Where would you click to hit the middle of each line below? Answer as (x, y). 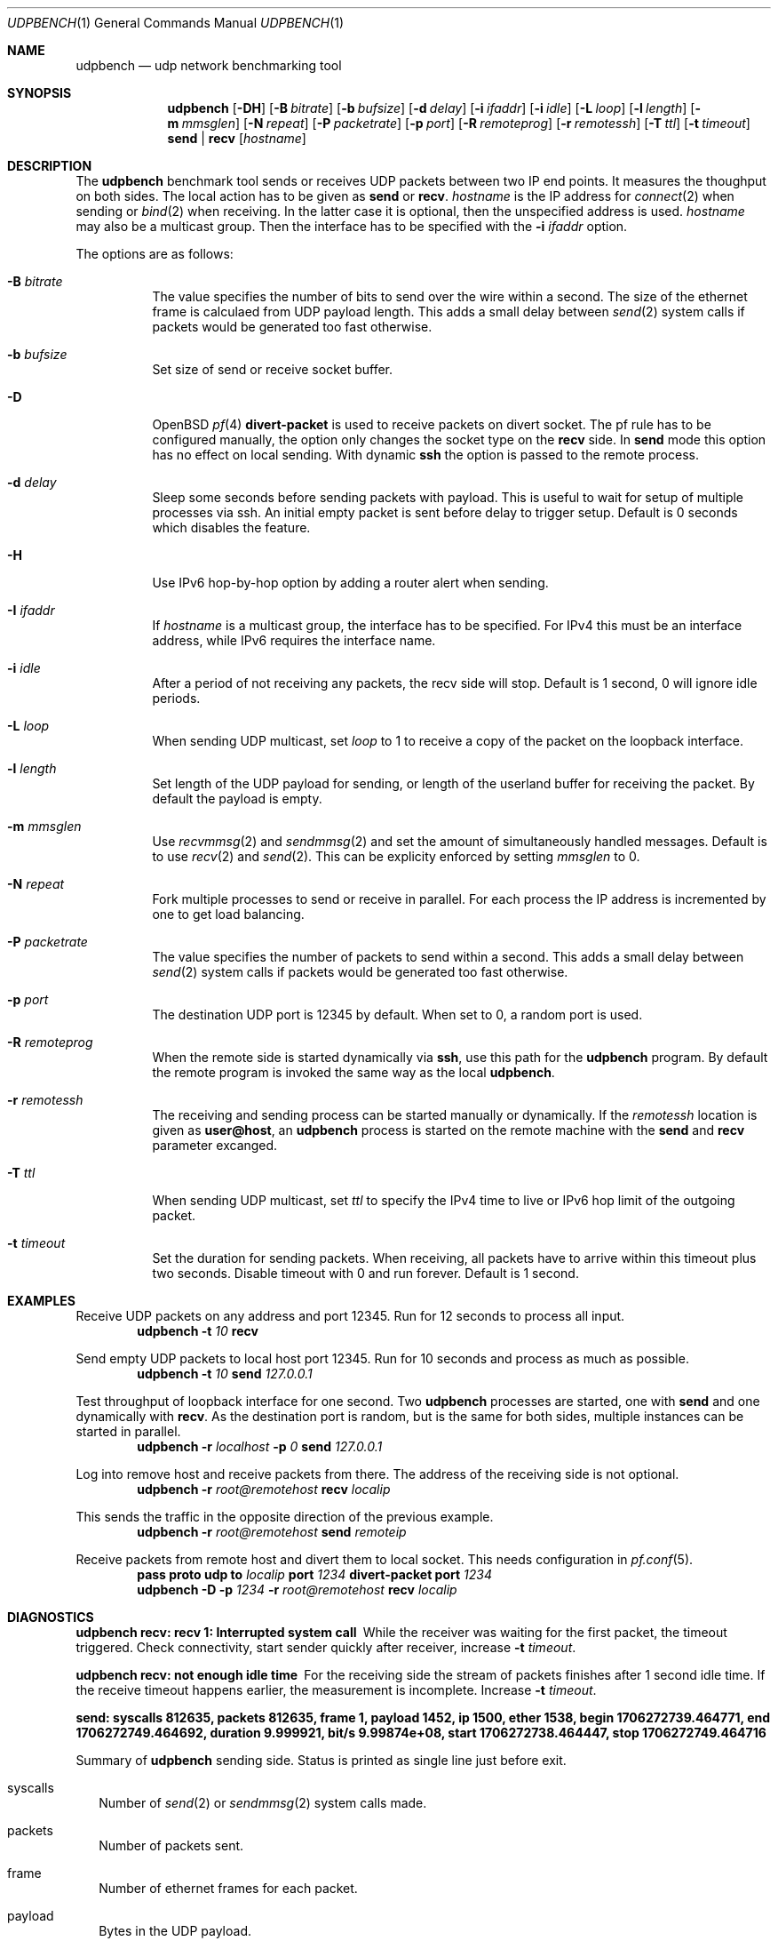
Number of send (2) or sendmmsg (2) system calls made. (263, 1803)
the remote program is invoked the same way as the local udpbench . (353, 1072)
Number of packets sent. (171, 1845)
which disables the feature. (231, 527)
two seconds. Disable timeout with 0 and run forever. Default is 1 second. (365, 1273)
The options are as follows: (155, 254)
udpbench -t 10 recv (198, 1331)
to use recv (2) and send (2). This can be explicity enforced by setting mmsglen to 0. (396, 856)
